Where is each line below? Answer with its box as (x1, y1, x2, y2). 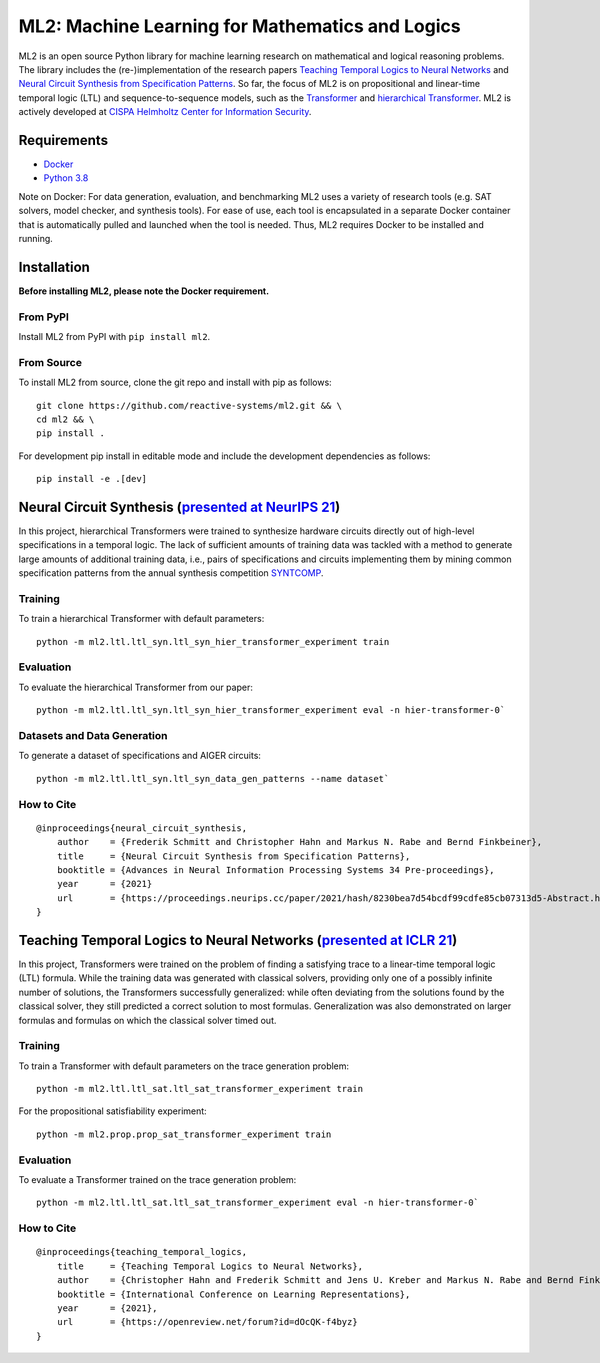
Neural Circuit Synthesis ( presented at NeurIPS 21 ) (18, 498, 341, 515)
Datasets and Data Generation (18, 729, 168, 743)
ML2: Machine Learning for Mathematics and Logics (18, 15, 461, 37)
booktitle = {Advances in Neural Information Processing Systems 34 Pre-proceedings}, (56, 864, 495, 875)
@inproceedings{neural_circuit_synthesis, (36, 822, 248, 834)
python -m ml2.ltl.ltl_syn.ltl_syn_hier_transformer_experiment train (36, 636, 390, 647)
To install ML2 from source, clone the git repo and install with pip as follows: (18, 376, 332, 389)
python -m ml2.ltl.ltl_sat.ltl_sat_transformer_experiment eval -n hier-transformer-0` (36, 1197, 480, 1209)
